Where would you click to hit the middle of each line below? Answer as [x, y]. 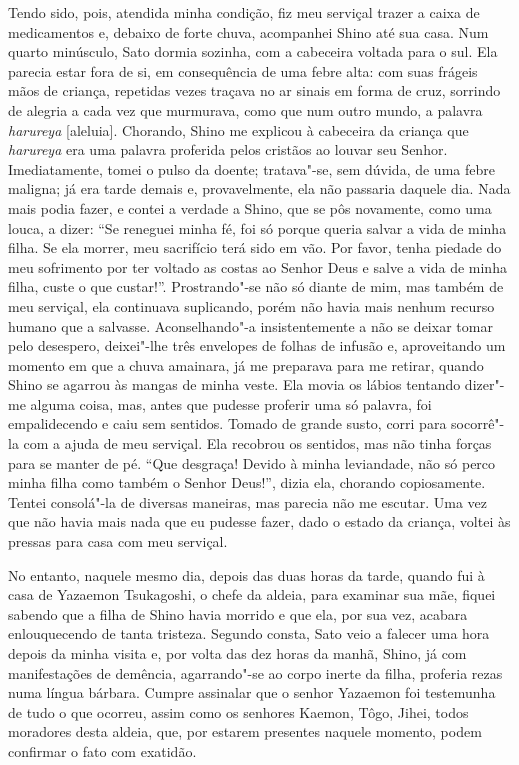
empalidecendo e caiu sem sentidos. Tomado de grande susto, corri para [227, 423]
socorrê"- [478, 423]
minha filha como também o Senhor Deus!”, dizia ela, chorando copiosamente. [247, 482]
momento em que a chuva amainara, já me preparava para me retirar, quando [246, 364]
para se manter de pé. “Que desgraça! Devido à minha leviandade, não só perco [252, 462]
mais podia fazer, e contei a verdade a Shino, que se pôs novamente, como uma [250, 207]
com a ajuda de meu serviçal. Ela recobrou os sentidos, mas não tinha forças [257, 443]
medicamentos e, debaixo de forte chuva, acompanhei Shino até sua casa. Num [248, 31]
